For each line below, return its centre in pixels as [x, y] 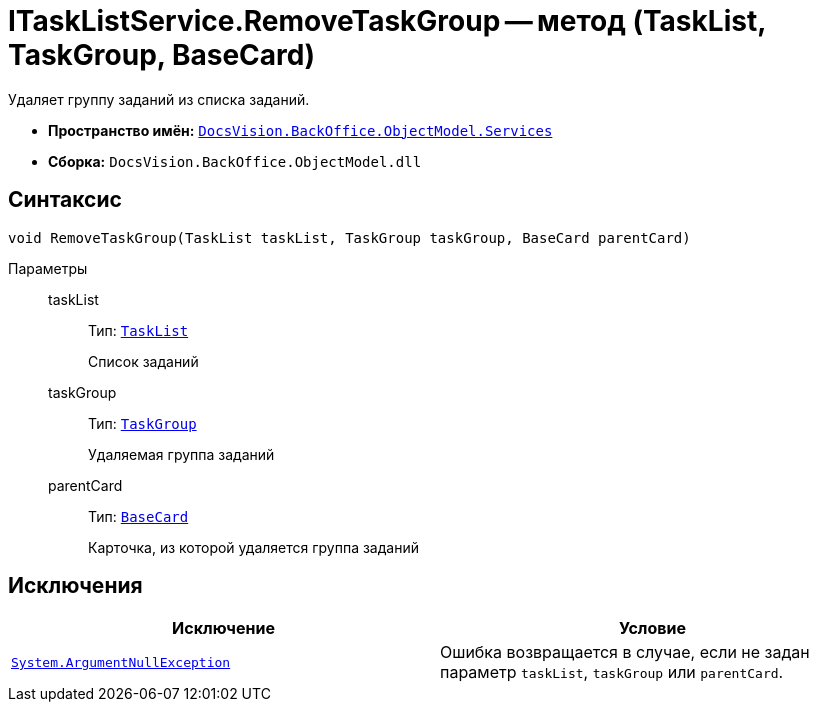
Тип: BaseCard [138, 516]
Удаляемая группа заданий [181, 454]
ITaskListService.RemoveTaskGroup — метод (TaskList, [387, 21]
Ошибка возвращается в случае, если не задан [625, 652]
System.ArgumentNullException [121, 662]
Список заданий [143, 361]
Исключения [75, 586]
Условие [652, 628]
